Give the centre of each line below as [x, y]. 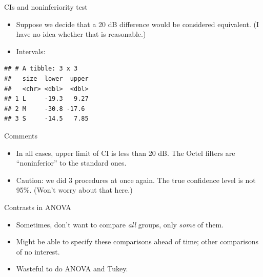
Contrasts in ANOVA [38, 207]
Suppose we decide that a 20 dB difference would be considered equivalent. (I [138, 24]
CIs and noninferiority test [46, 7]
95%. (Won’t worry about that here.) [74, 190]
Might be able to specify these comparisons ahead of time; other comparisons [137, 241]
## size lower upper [46, 78]
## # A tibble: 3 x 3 [41, 69]
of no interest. [38, 251]
